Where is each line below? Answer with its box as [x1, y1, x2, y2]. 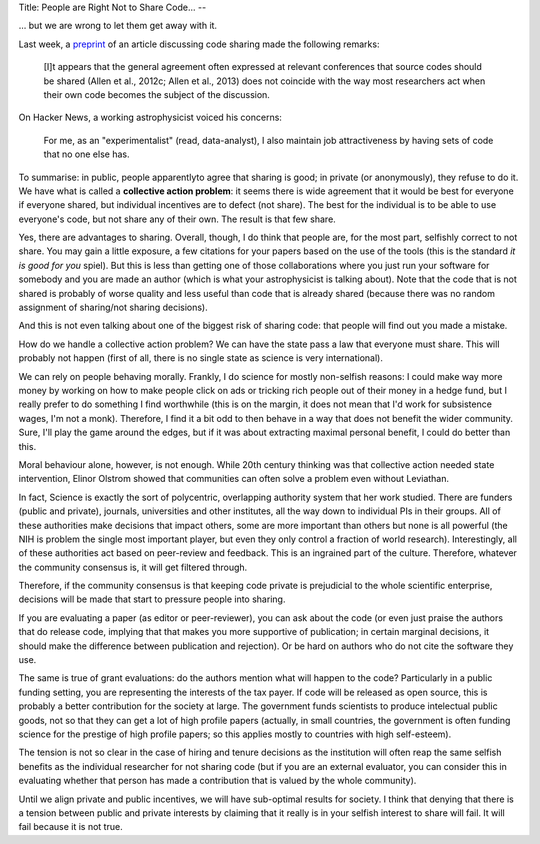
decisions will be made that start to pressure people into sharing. [18, 593, 286, 605]
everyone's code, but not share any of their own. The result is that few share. [18, 213, 337, 225]
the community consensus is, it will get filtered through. [18, 561, 248, 573]
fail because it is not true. [18, 821, 124, 833]
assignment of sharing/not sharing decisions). [18, 301, 209, 314]
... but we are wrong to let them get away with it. [18, 20, 218, 32]
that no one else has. [43, 148, 130, 160]
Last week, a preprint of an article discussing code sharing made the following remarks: [18, 38, 380, 50]
